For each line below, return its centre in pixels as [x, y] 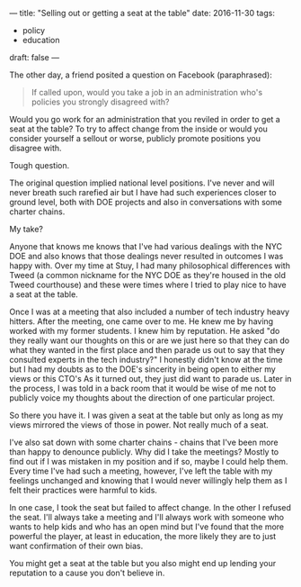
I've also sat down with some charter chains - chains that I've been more [144, 442]
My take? [26, 229]
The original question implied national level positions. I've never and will [142, 183]
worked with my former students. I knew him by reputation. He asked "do [145, 331]
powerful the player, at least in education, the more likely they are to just [143, 536]
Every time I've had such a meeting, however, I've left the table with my [141, 471]
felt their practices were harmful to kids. [83, 490]
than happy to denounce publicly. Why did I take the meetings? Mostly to [144, 452]
